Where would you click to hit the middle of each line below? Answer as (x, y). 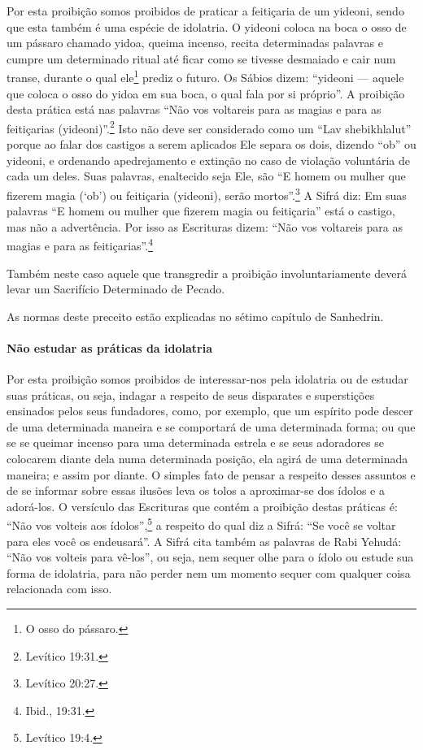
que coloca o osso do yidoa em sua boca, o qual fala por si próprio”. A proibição (206, 93)
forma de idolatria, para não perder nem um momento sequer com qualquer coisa (209, 572)
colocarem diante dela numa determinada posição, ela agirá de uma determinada (207, 459)
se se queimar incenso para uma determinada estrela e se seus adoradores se (196, 442)
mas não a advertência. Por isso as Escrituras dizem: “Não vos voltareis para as (205, 226)
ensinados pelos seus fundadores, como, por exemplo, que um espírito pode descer (210, 411)
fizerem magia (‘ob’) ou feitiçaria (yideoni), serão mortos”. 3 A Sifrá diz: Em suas (207, 193)
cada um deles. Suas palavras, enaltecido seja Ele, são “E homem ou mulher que (206, 176)
